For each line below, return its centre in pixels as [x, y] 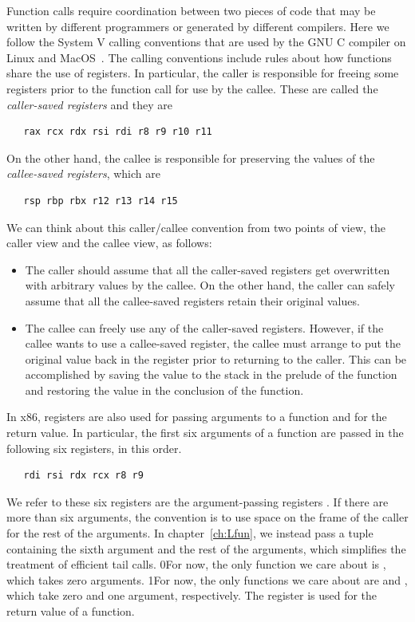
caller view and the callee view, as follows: [109, 243]
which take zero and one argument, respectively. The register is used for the [192, 595]
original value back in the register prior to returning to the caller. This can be [216, 358]
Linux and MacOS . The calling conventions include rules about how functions [199, 57]
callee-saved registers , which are [83, 173]
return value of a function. [71, 611]
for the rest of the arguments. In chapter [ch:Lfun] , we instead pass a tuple [190, 533]
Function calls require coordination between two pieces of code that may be [191, 10]
